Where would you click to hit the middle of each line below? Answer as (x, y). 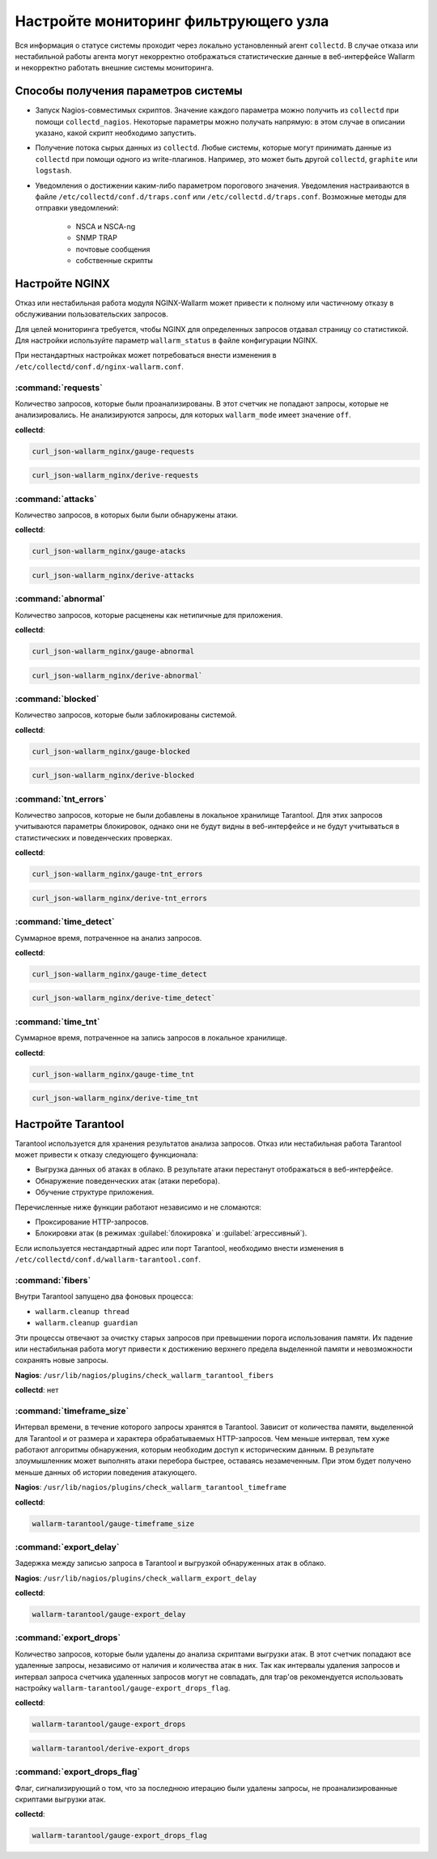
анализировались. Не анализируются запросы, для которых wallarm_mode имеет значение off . (183, 415)
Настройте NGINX (63, 283)
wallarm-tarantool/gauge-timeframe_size (113, 1523)
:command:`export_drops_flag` (78, 1772)
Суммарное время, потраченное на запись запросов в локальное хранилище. (151, 1038)
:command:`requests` (59, 387)
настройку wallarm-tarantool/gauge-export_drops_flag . (123, 1687)
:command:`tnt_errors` (61, 799)
